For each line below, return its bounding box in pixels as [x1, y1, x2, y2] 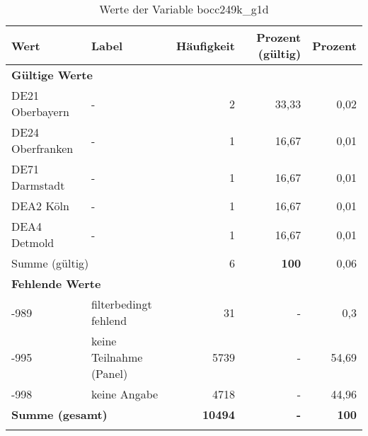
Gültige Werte [11, 67, 93, 83]
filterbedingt [91, 296, 152, 312]
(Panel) [91, 365, 128, 381]
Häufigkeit [176, 37, 235, 54]
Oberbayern [11, 103, 69, 120]
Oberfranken [11, 140, 74, 156]
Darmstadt [11, 177, 65, 193]
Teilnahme [91, 349, 143, 365]
